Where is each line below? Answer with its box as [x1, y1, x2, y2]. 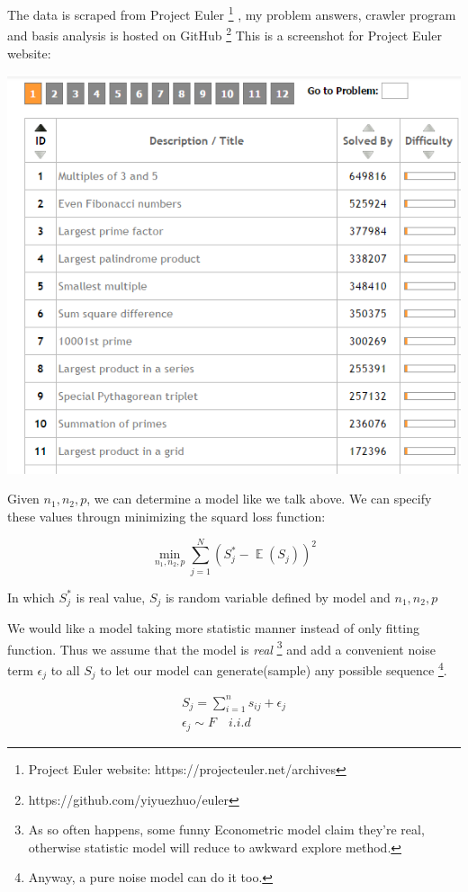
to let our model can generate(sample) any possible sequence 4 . [100, 658, 447, 679]
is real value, [76, 587, 146, 606]
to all [50, 660, 80, 679]
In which [7, 587, 55, 606]
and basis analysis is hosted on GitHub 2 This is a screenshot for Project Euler [7, 23, 442, 44]
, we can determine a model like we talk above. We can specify [86, 489, 432, 508]
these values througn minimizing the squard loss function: [7, 507, 326, 525]
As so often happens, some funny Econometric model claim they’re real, [28, 820, 425, 839]
